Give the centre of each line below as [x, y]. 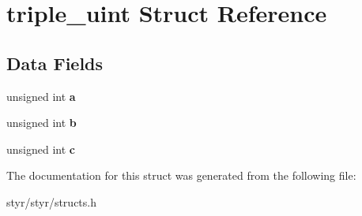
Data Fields [55, 63]
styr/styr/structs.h [51, 201]
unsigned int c [41, 149]
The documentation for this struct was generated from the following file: [181, 175]
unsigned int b [41, 123]
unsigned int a [41, 96]
